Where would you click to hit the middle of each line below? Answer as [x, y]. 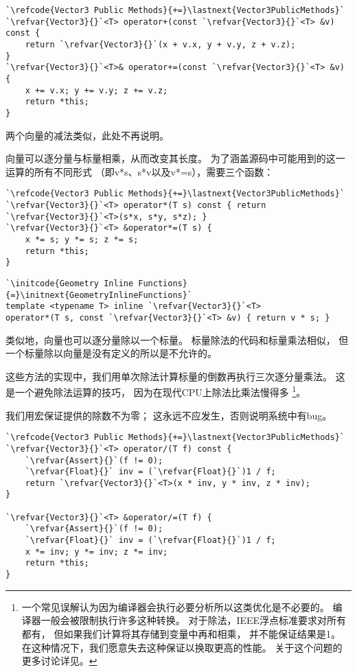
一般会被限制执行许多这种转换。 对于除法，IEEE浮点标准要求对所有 [194, 620]
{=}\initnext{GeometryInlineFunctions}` [99, 295]
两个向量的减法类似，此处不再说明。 [87, 135]
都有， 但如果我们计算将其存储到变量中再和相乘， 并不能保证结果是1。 [181, 633]
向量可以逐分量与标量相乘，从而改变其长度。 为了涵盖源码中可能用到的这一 [175, 158]
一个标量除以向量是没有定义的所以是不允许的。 [111, 353]
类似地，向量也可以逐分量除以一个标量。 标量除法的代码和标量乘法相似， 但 [177, 339]
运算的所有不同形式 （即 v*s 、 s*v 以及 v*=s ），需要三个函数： [140, 171]
